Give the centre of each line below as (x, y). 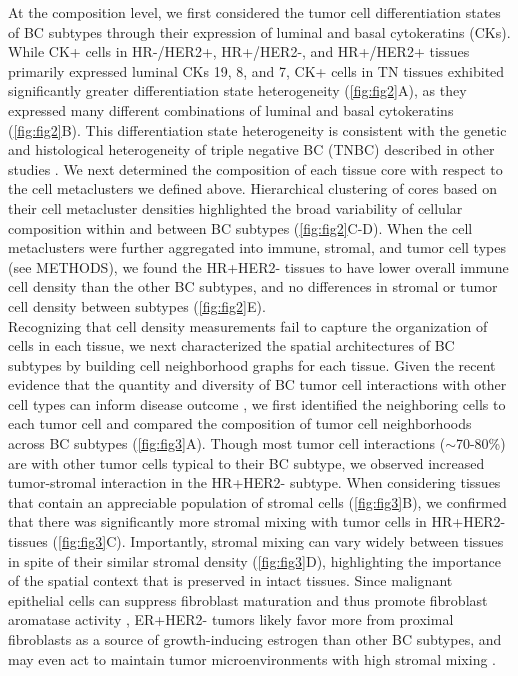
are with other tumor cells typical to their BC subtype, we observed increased (246, 462)
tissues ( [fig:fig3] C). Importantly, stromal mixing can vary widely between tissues (256, 541)
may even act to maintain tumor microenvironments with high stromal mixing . (252, 658)
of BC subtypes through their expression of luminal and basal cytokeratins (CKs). (259, 31)
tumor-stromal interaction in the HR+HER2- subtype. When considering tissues (254, 482)
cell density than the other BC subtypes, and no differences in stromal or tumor (253, 286)
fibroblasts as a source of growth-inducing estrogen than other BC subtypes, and (255, 639)
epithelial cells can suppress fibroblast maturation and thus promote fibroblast (248, 599)
